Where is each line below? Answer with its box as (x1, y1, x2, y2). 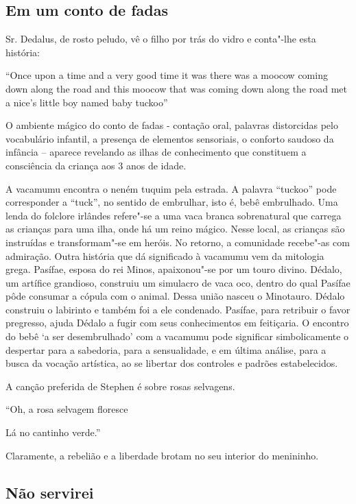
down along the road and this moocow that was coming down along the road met (5, 81, 347, 95)
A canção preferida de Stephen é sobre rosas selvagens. (5, 379, 235, 393)
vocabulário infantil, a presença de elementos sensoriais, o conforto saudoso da (5, 131, 334, 145)
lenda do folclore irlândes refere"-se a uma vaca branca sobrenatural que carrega (5, 208, 342, 222)
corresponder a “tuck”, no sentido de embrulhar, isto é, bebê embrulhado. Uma (5, 195, 338, 209)
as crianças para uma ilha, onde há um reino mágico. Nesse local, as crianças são (5, 221, 345, 236)
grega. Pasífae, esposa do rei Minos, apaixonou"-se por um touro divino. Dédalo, (5, 262, 342, 276)
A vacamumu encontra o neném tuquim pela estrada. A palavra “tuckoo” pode (5, 181, 337, 195)
